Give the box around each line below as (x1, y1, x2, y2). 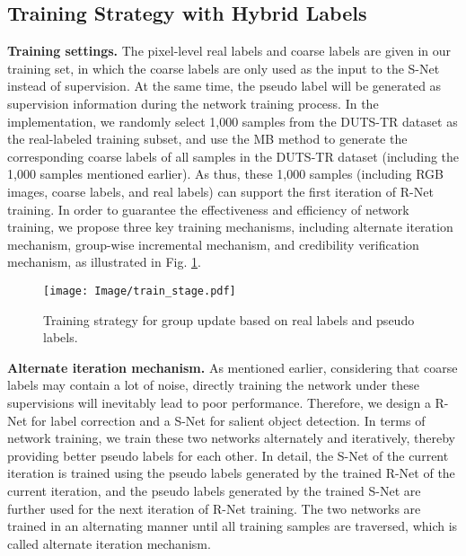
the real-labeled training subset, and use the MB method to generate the (7, 129, 408, 148)
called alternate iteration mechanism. (7, 534, 211, 552)
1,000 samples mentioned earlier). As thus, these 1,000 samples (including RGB (7, 164, 444, 183)
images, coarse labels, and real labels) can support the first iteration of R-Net (7, 181, 434, 200)
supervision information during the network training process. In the (7, 93, 379, 112)
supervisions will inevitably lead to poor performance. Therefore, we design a (7, 393, 431, 411)
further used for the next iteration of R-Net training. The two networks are (7, 499, 421, 517)
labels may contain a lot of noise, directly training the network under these (7, 375, 419, 394)
